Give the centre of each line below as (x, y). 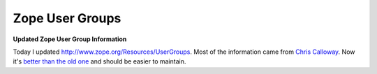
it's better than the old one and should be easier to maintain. (99, 61)
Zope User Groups (67, 18)
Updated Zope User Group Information (70, 39)
